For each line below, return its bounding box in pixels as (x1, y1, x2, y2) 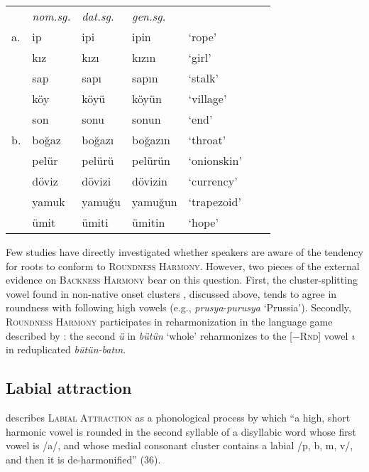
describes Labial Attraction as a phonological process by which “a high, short (6, 409, 351, 424)
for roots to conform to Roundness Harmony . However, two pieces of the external (6, 258, 360, 273)
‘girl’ (188, 49, 211, 65)
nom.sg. (32, 8, 71, 24)
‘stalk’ (188, 70, 219, 86)
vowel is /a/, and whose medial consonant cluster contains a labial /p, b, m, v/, (6, 438, 353, 453)
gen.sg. (132, 8, 166, 24)
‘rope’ (188, 28, 217, 45)
